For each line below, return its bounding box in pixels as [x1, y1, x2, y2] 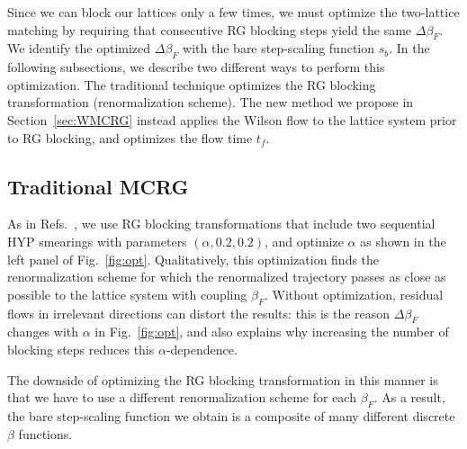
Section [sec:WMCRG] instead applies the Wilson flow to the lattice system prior [7, 110, 457, 129]
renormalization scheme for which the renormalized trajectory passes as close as [7, 267, 446, 286]
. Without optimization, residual [265, 284, 444, 303]
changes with [7, 322, 79, 341]
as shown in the [360, 231, 446, 250]
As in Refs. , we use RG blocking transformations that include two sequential [7, 214, 436, 233]
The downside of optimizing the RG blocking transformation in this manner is [7, 370, 438, 389]
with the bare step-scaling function [183, 39, 375, 58]
